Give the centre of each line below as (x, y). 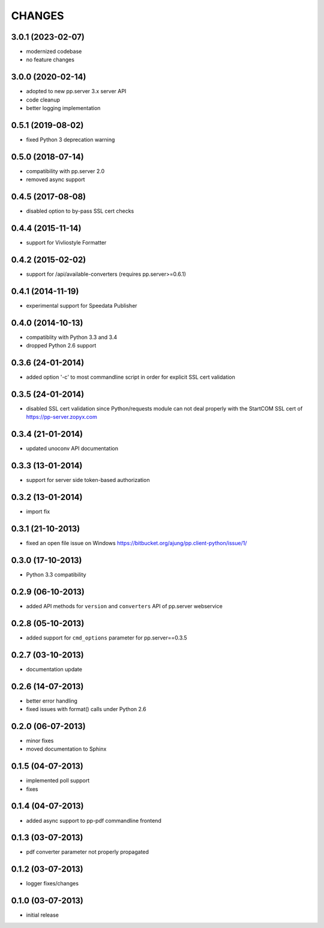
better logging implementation (63, 108)
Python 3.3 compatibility (56, 575)
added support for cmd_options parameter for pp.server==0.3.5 (106, 638)
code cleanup (43, 100)
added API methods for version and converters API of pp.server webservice (124, 606)
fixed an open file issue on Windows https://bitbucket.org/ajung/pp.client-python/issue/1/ (136, 543)
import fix (38, 511)
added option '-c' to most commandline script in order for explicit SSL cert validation (130, 377)
